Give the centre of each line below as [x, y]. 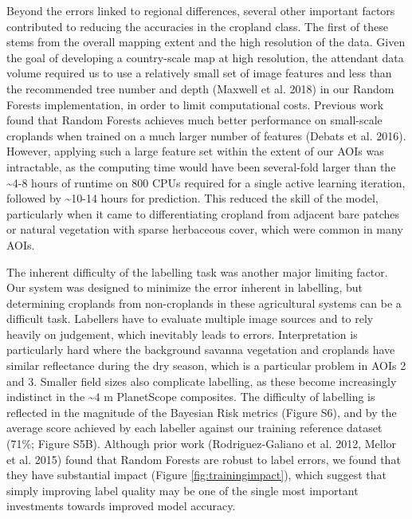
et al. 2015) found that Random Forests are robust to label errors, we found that [204, 459]
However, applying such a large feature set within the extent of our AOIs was [195, 151]
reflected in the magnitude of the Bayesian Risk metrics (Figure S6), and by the [202, 412]
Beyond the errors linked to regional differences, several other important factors [201, 10]
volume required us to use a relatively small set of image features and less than [199, 73]
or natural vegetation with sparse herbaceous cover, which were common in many [205, 229]
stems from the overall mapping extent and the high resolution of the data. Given [206, 42]
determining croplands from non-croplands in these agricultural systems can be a [204, 303]
